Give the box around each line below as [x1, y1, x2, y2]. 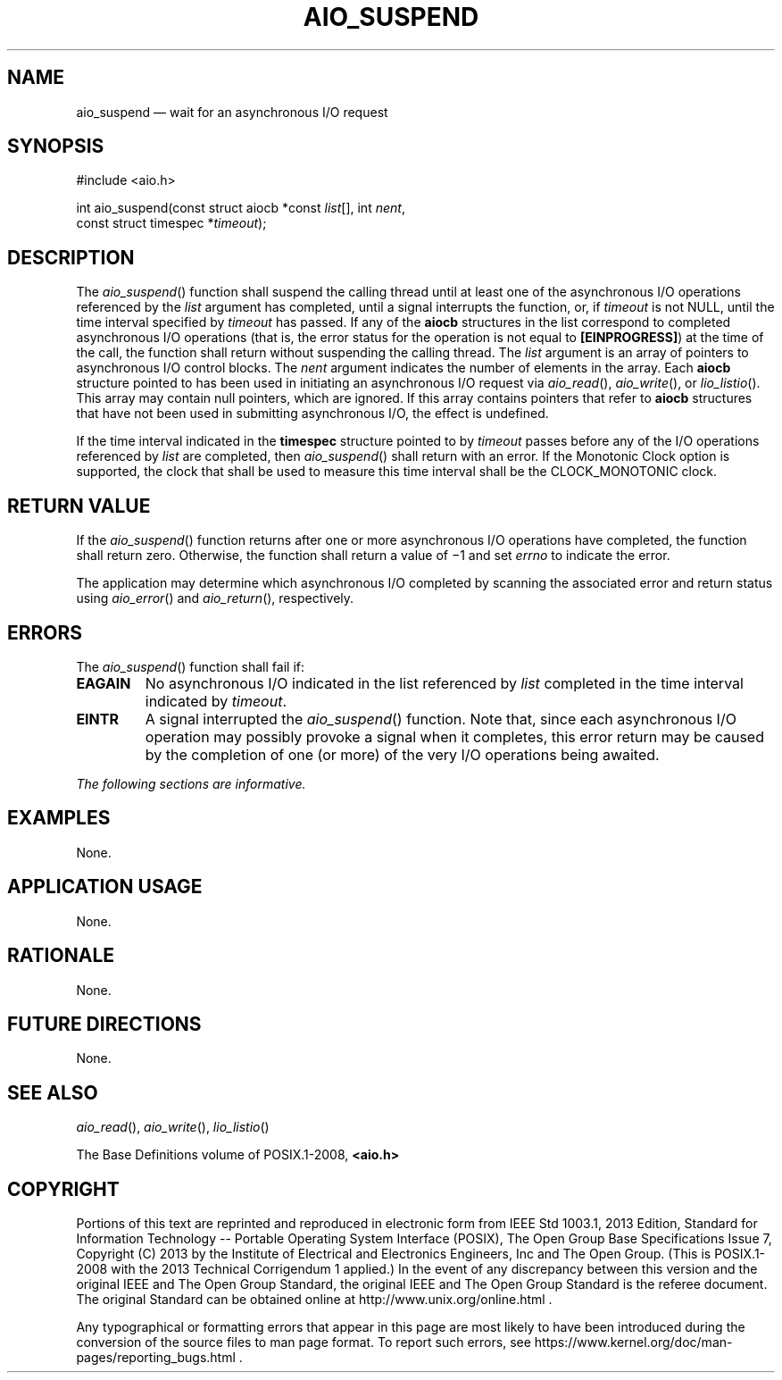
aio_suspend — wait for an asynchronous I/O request [76, 104, 388, 120]
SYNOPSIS [7, 135, 104, 158]
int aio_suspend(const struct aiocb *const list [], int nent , [76, 200, 405, 216]
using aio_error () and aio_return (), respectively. [76, 590, 354, 606]
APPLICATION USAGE [7, 875, 203, 899]
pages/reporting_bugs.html [76, 1350, 236, 1366]
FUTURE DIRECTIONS [7, 1012, 202, 1035]
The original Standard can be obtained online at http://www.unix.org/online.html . [76, 1292, 553, 1308]
